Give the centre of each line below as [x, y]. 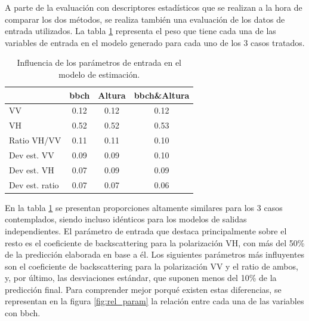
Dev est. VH [32, 169]
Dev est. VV [32, 155]
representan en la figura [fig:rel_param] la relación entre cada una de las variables [154, 301]
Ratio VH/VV [35, 140]
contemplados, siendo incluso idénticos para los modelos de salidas [126, 219]
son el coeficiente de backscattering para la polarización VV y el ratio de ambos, [152, 266]
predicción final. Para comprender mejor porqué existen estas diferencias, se [143, 289]
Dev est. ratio [34, 184]
